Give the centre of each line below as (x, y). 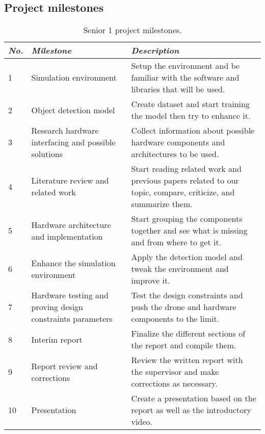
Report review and (64, 366)
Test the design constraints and (187, 295)
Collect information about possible (193, 131)
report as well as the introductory (191, 410)
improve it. (151, 280)
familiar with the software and (185, 78)
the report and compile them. (184, 345)
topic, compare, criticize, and (183, 192)
